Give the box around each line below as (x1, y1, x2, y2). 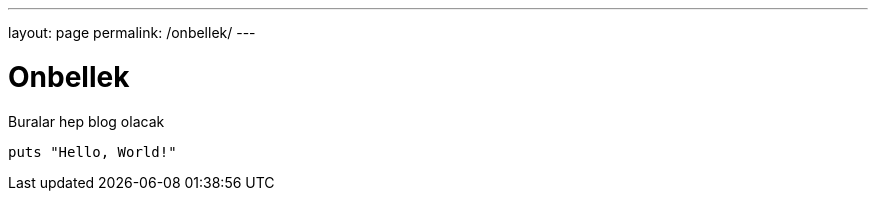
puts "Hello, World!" (8, 143, 177, 160)
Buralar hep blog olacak (8, 112, 165, 130)
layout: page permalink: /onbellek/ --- (8, 24, 256, 41)
